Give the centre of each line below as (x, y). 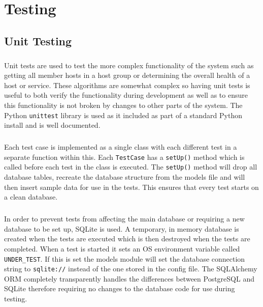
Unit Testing (38, 40)
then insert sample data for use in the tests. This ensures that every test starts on (131, 187)
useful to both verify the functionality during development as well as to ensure (126, 95)
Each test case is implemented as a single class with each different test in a (121, 147)
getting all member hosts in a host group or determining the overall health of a (127, 75)
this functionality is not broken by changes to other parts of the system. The (123, 105)
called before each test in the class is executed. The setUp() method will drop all (131, 167)
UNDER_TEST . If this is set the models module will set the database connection (125, 258)
